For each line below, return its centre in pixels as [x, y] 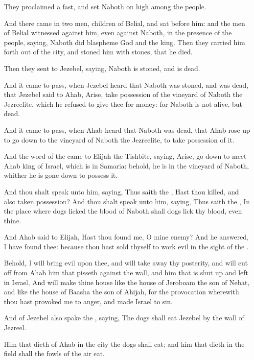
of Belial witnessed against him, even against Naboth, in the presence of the [118, 33]
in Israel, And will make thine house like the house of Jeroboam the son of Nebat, [127, 282]
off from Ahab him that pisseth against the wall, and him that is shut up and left [126, 273]
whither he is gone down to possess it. [61, 175]
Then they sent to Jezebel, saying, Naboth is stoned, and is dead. [102, 68]
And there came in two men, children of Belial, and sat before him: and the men [125, 23]
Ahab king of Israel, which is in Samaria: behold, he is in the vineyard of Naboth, [127, 165]
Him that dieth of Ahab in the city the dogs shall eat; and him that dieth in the [124, 344]
